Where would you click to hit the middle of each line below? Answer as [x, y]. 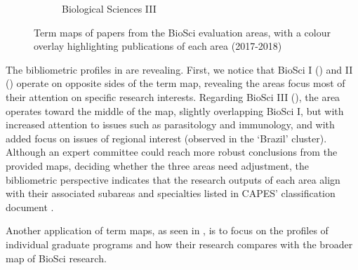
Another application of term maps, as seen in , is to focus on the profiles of [167, 230]
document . [30, 207]
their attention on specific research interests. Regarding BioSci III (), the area [173, 96]
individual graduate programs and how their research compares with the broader [179, 244]
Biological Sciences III [109, 8]
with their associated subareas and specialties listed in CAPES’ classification [171, 193]
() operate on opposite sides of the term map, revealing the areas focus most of [175, 83]
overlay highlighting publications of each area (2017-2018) [158, 46]
